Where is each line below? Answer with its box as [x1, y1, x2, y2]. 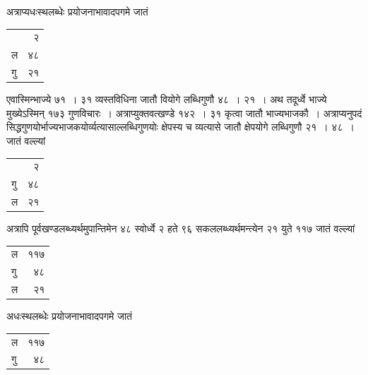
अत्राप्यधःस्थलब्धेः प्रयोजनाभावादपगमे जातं [6, 4, 148, 18]
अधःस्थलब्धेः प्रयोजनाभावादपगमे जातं [6, 309, 132, 323]
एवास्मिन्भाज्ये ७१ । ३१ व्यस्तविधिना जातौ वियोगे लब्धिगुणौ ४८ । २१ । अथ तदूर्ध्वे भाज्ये [6, 92, 327, 107]
